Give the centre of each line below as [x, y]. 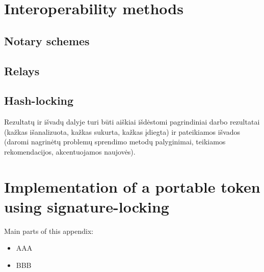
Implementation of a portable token [132, 186]
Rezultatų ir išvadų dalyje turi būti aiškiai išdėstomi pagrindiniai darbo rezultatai [132, 122]
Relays [22, 70]
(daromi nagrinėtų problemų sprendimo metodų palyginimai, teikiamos [115, 142]
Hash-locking [39, 100]
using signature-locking [87, 206]
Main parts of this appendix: [49, 231]
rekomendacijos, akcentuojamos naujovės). [70, 151]
